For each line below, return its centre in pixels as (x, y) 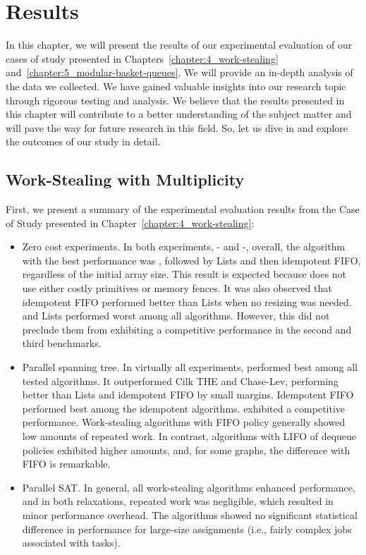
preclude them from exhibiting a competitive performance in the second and (187, 329)
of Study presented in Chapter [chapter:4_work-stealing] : (130, 222)
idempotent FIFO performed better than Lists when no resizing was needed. (187, 301)
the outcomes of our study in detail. (83, 141)
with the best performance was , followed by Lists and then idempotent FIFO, (191, 260)
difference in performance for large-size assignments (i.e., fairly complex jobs (187, 529)
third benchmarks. (62, 343)
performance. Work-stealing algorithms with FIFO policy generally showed (184, 422)
